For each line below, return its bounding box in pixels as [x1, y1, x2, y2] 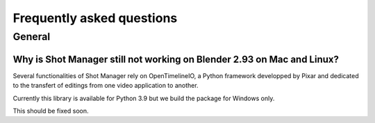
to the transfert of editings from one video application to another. [12, 82, 199, 90]
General [12, 30, 51, 43]
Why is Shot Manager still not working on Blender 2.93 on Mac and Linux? [12, 53, 340, 65]
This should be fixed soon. [12, 106, 90, 115]
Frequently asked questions [12, 10, 178, 26]
